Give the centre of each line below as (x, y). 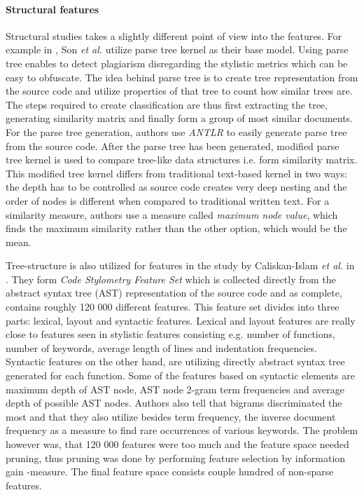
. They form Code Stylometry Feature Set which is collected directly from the (171, 279)
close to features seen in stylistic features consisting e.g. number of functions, (170, 334)
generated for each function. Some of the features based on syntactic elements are (180, 375)
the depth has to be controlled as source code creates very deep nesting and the (176, 187)
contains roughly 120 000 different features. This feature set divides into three (173, 307)
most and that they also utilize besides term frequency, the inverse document (171, 416)
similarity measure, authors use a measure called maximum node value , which (172, 214)
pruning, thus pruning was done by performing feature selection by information (176, 457)
